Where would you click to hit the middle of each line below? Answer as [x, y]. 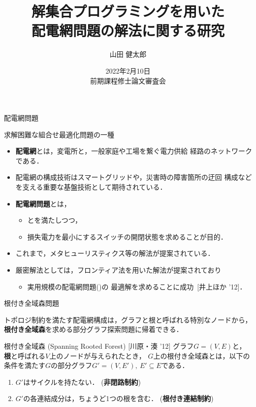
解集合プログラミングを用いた [128, 11]
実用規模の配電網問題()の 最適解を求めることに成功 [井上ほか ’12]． [137, 286]
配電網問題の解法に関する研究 [128, 30]
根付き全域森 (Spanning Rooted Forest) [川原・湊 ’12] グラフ [99, 346]
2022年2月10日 [128, 70]
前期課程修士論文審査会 [128, 80]
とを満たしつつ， [55, 220]
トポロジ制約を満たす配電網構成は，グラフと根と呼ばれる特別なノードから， [128, 319]
